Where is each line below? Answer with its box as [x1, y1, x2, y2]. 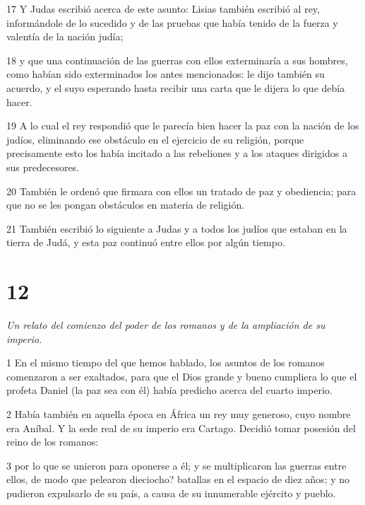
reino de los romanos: [6, 434, 99, 449]
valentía [6, 29, 40, 44]
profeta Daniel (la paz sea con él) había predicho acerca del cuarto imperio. [6, 383, 333, 397]
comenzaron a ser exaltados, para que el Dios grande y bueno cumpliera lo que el [6, 368, 357, 383]
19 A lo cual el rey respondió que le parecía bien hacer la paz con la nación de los [6, 118, 359, 133]
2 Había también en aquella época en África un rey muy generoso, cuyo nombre [6, 407, 351, 421]
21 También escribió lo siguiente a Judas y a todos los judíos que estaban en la [6, 221, 347, 236]
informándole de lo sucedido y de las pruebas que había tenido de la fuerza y [6, 15, 338, 30]
